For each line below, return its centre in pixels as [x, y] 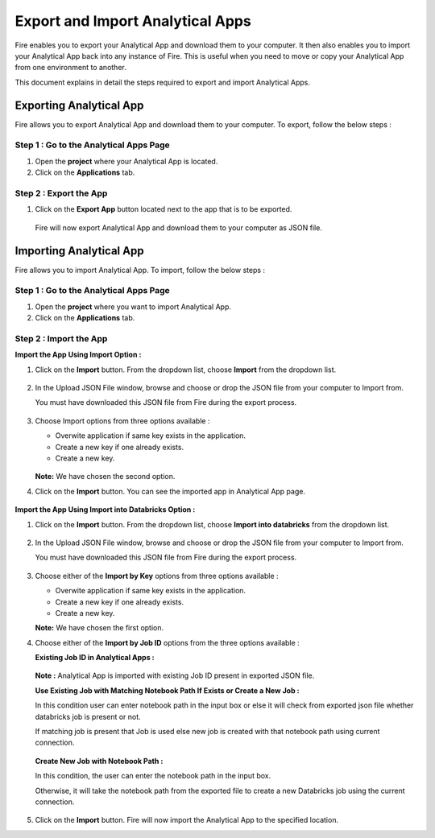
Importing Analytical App [79, 251]
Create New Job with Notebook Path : [99, 761]
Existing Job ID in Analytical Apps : [95, 658]
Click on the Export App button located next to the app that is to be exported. [164, 209]
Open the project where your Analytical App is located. [126, 161]
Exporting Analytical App [79, 105]
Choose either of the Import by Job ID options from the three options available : [167, 642]
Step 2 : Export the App [61, 193]
